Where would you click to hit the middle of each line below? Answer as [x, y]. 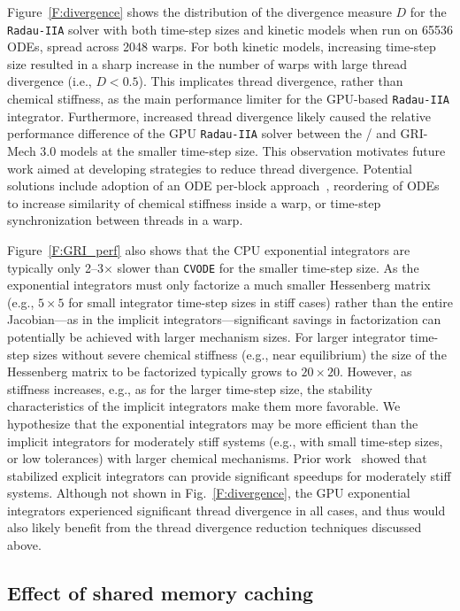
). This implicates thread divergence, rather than [271, 81]
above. [24, 545]
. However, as [376, 371]
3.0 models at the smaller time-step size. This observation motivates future [243, 150]
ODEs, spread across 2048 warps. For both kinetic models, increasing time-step [222, 46]
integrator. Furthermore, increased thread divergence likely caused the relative [219, 116]
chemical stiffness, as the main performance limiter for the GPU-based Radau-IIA [229, 99]
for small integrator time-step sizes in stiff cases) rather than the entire [261, 302]
